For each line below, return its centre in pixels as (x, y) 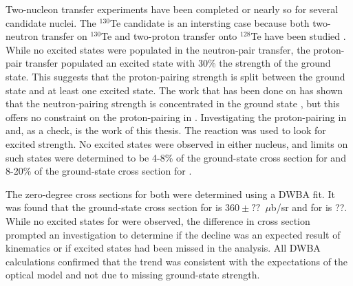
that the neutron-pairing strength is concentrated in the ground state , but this (173, 103)
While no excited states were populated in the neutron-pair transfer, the (158, 49)
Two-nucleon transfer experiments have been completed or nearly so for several (172, 9)
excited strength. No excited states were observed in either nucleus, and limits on (177, 143)
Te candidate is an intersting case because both (210, 22)
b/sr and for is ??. (309, 207)
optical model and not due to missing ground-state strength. (133, 275)
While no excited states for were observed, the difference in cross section (158, 220)
